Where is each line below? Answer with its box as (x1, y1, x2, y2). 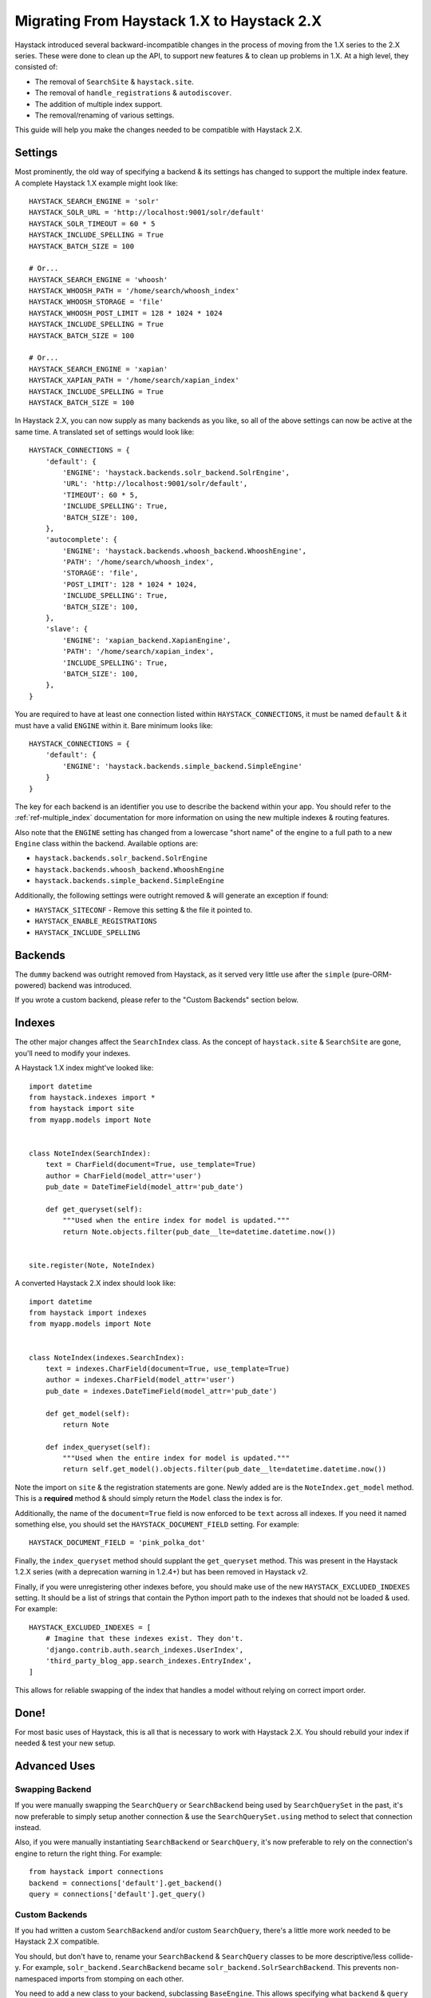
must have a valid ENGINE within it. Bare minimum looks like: (14, 720, 213, 730)
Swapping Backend (14, 1783, 92, 1794)
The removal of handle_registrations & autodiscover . (34, 88, 232, 98)
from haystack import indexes (29, 1307, 148, 1317)
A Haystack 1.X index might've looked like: (14, 1063, 154, 1073)
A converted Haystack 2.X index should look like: (14, 1279, 176, 1288)
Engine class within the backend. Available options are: (14, 839, 199, 849)
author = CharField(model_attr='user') (45, 1171, 202, 1180)
